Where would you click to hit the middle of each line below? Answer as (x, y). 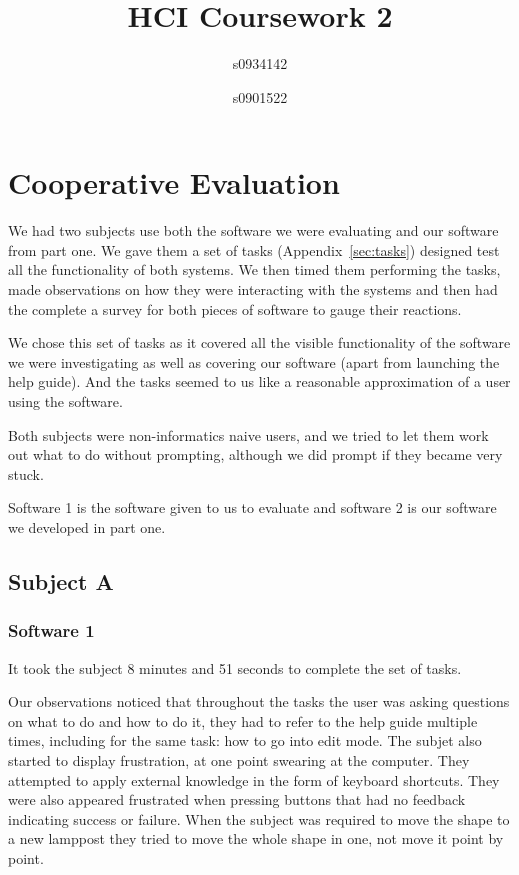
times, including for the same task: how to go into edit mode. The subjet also (245, 740)
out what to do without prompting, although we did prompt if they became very (255, 454)
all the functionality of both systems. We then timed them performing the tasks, (254, 269)
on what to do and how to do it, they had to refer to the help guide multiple (243, 720)
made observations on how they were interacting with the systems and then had (253, 289)
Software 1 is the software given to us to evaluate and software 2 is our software (252, 507)
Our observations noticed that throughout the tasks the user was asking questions (259, 701)
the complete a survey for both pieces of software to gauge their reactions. (235, 308)
